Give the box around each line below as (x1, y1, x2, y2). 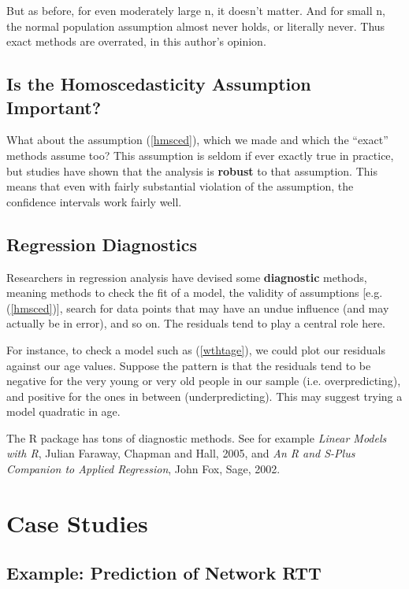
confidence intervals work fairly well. (6, 193, 182, 209)
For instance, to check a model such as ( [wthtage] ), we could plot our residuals (6, 341, 385, 357)
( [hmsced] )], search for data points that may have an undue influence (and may (6, 299, 389, 316)
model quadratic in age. (6, 403, 121, 420)
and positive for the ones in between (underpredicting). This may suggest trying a (6, 387, 403, 404)
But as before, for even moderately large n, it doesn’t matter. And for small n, (6, 2, 385, 18)
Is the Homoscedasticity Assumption (6, 72, 311, 96)
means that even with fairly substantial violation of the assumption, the (6, 178, 354, 194)
